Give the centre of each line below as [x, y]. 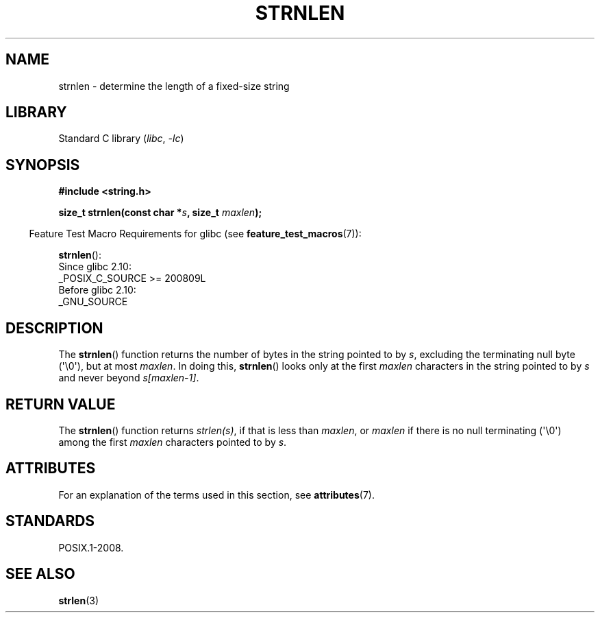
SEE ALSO [40, 574]
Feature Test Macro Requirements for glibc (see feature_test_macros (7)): [195, 234]
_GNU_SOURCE [93, 302]
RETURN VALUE [61, 404]
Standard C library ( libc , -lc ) [121, 139]
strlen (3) [79, 600]
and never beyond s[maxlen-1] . [129, 378]
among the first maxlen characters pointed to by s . [173, 442]
